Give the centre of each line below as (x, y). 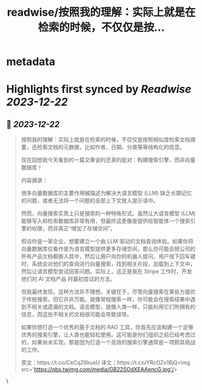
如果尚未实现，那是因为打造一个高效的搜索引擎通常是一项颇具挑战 (114, 342)
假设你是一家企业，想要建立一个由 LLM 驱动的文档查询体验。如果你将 (107, 241)
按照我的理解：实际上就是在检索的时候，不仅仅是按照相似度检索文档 (106, 140)
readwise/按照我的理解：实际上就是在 (101, 12)
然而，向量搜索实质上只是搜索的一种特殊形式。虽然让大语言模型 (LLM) (108, 213)
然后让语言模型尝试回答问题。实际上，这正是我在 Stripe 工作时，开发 (106, 271)
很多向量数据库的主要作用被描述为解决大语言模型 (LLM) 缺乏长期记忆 (106, 193)
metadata (31, 62)
